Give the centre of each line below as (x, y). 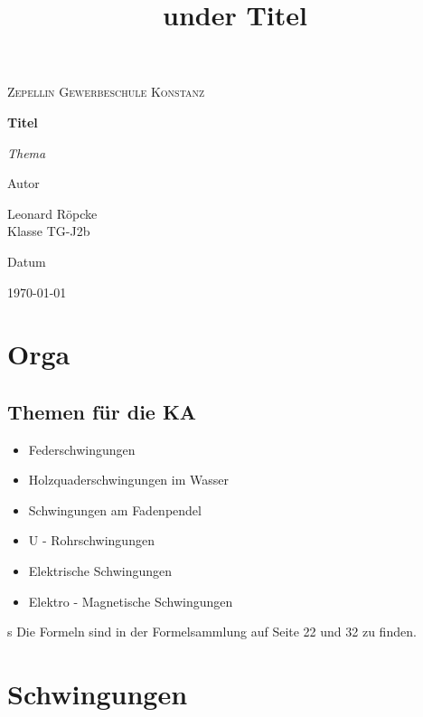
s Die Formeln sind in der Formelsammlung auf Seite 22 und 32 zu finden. (212, 632)
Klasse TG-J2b (49, 231)
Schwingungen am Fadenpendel (115, 509)
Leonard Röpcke (52, 213)
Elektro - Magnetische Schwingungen (131, 601)
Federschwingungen (82, 449)
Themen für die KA (102, 411)
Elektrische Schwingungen (100, 571)
